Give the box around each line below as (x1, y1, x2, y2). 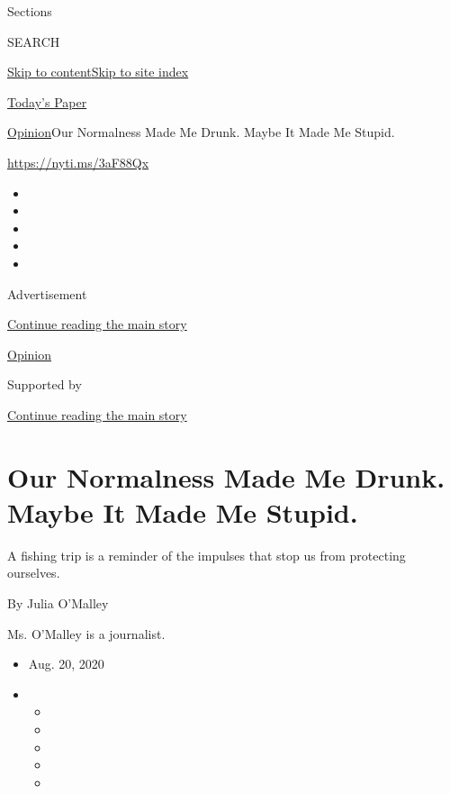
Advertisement (7, 284, 87, 303)
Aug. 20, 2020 (28, 654, 104, 673)
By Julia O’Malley (7, 594, 109, 612)
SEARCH (7, 32, 60, 50)
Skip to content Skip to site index (7, 62, 189, 81)
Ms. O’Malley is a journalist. (7, 624, 166, 643)
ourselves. (7, 563, 60, 582)
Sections (7, 2, 52, 20)
